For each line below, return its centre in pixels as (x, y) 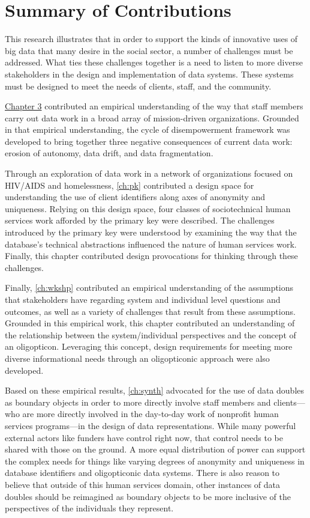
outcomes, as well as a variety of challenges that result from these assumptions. (150, 311)
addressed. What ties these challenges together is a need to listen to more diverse (154, 62)
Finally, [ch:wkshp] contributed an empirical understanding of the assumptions (149, 288)
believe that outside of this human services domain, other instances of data (143, 484)
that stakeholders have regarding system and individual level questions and (143, 299)
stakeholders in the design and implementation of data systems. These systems (149, 74)
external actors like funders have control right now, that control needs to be (144, 437)
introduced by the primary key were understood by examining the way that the (151, 232)
